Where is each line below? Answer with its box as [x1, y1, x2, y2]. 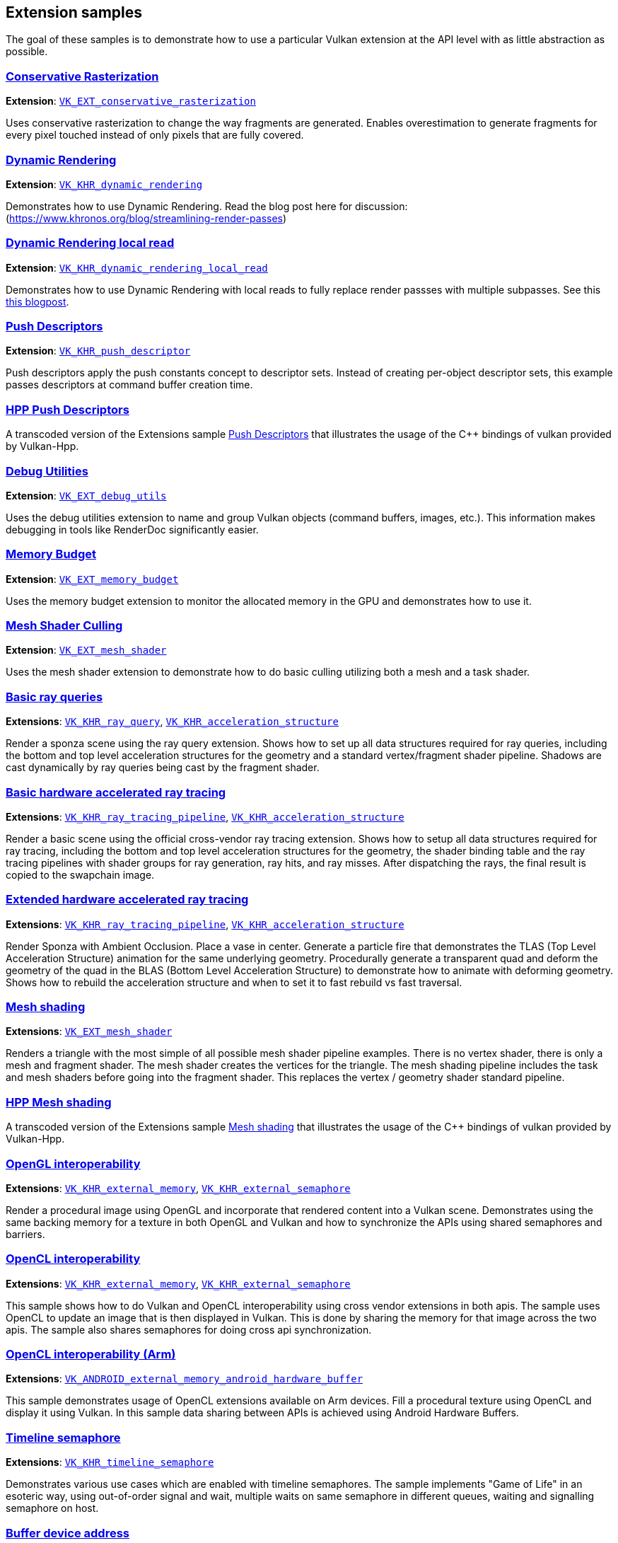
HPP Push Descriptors [6, 402, 129, 417]
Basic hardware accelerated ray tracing [6, 785, 226, 799]
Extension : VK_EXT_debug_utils [6, 489, 167, 502]
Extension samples [6, 4, 142, 21]
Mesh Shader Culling [6, 618, 123, 633]
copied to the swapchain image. [6, 868, 155, 881]
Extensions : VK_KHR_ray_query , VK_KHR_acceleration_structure [6, 715, 339, 728]
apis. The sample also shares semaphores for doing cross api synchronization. [6, 1323, 372, 1336]
